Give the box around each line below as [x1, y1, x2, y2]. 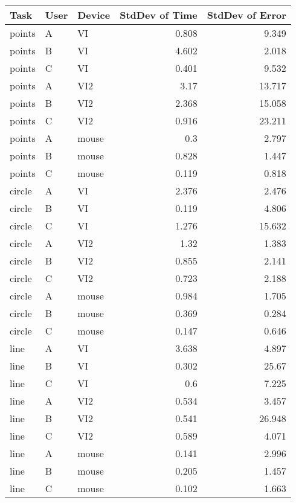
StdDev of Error [207, 8, 286, 22]
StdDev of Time [120, 8, 198, 22]
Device [77, 8, 111, 22]
